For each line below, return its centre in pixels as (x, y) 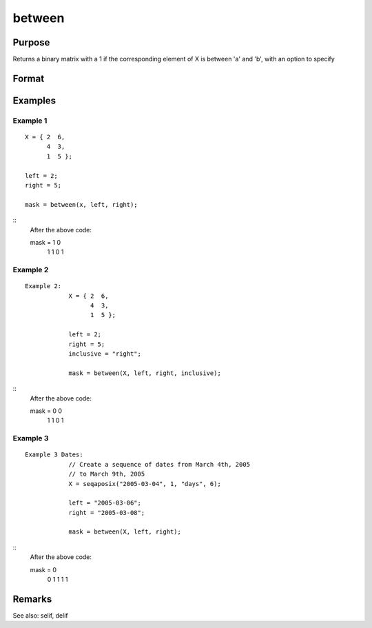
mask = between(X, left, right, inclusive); (145, 373)
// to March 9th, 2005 (107, 474)
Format (29, 78)
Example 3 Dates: (54, 455)
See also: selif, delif (40, 615)
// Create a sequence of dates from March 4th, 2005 (159, 464)
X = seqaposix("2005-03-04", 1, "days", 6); (145, 484)
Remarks (32, 599)
